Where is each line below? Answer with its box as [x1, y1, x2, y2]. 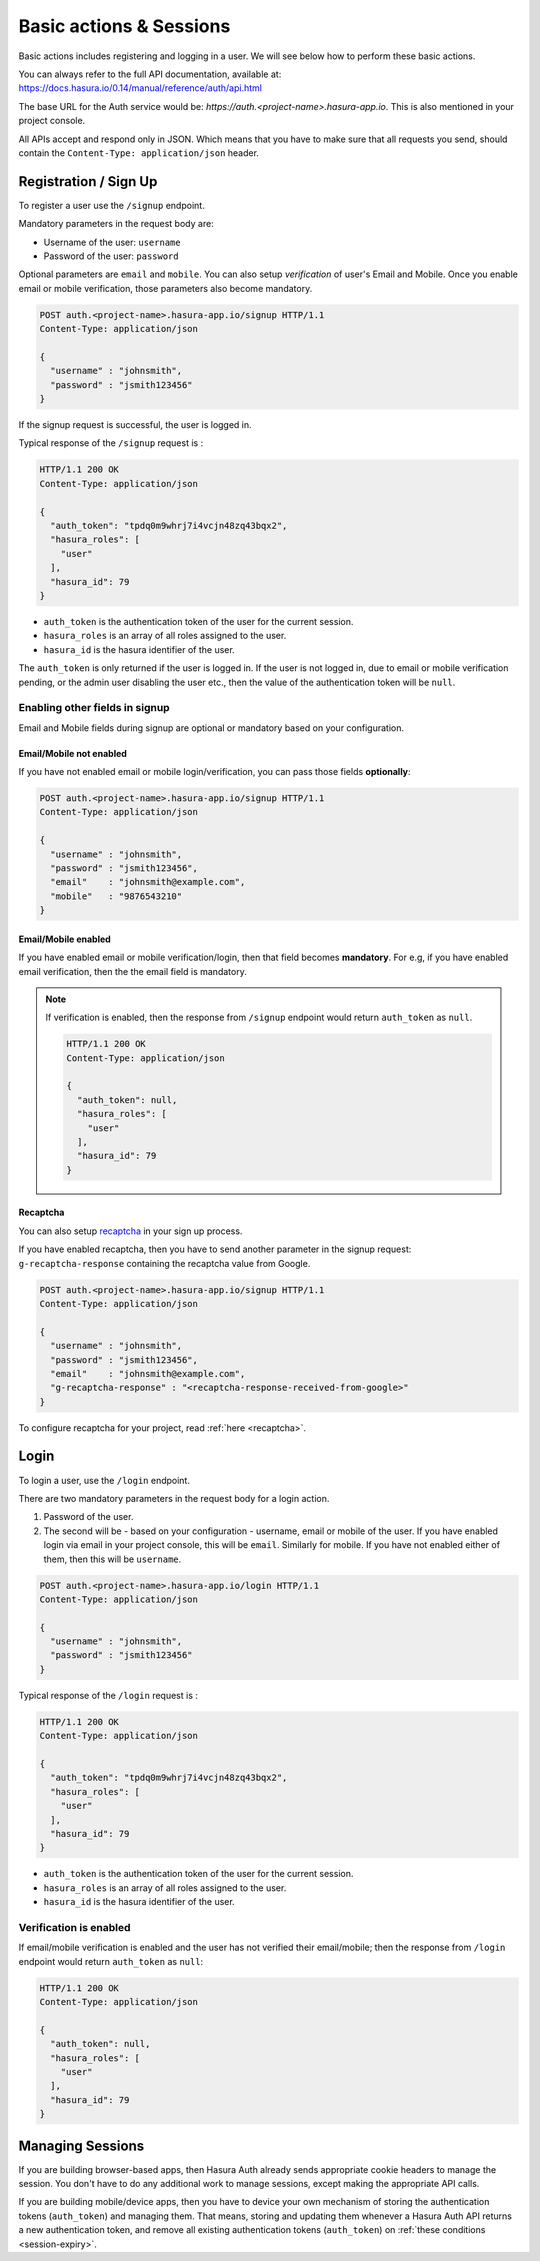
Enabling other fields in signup [18, 701, 170, 715]
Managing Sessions [18, 2137, 145, 2154]
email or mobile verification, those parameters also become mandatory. [18, 282, 313, 294]
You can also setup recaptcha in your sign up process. [18, 1225, 243, 1237]
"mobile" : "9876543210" [50, 890, 183, 902]
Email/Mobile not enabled [18, 747, 127, 759]
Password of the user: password [43, 250, 179, 262]
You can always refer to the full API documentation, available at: [18, 68, 282, 80]
